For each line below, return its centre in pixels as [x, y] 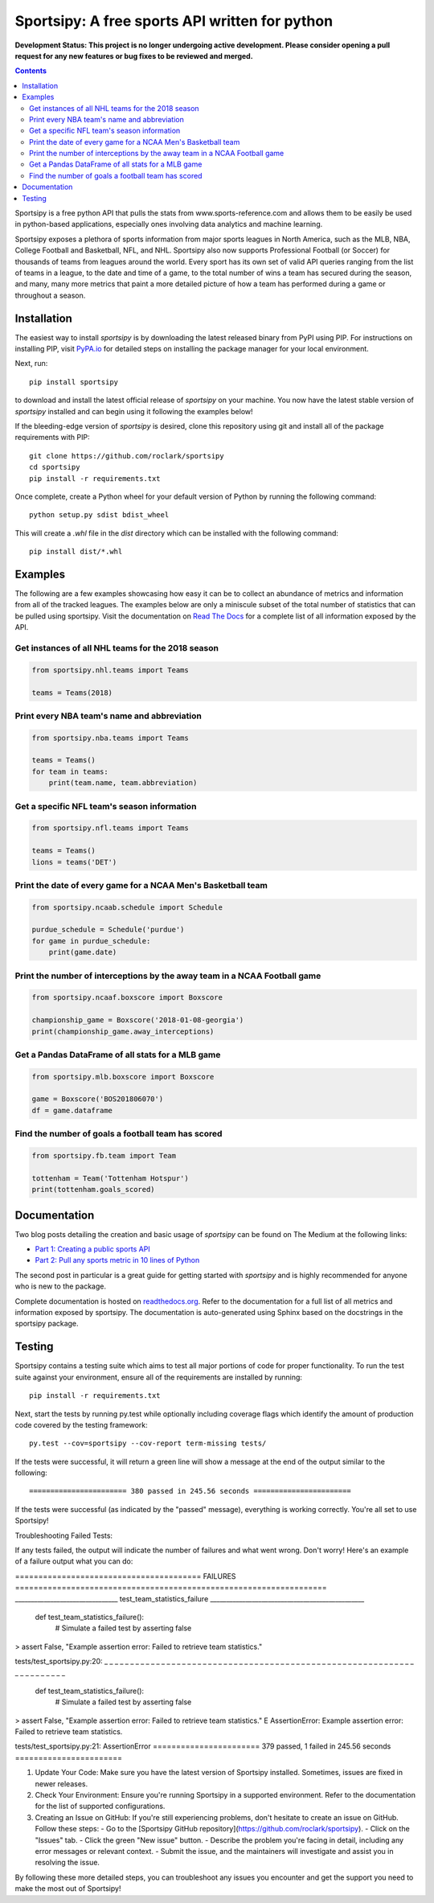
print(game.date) [83, 952]
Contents [31, 71]
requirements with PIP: [52, 438]
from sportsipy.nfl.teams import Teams [110, 828]
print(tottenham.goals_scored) [94, 1190]
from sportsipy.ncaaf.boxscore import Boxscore [127, 998]
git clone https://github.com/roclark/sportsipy [127, 456]
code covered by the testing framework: [81, 1424]
